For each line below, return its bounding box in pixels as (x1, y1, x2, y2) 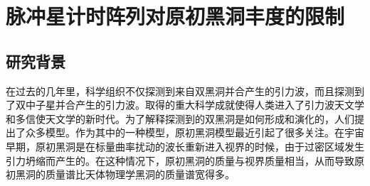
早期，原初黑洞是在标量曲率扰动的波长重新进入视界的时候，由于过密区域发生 (6, 138, 364, 153)
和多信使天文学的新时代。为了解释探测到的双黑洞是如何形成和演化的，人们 (6, 111, 354, 126)
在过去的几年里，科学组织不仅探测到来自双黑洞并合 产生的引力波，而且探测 (6, 83, 354, 98)
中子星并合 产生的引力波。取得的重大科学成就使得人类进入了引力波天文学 (25, 97, 364, 112)
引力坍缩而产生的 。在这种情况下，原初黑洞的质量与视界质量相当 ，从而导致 (6, 153, 354, 168)
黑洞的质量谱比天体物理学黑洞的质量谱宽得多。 (15, 167, 235, 182)
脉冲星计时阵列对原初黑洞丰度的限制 (6, 1, 345, 31)
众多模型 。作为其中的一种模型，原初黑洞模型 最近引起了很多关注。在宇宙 (25, 125, 364, 140)
